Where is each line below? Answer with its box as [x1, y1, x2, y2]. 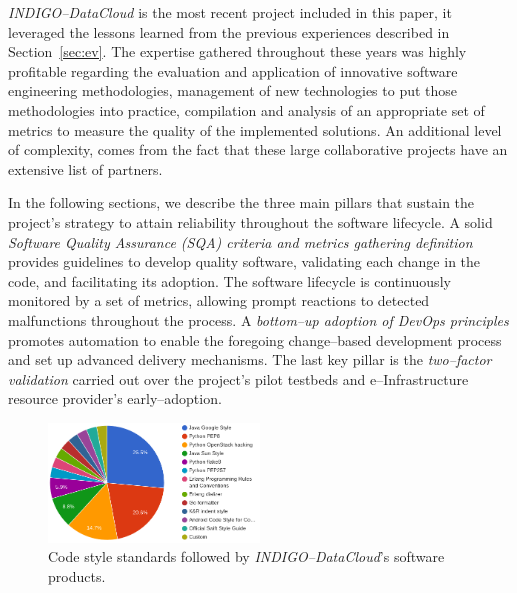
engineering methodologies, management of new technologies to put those [8, 80, 458, 101]
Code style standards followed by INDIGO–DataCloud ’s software [48, 546, 445, 567]
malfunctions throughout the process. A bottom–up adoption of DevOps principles [8, 309, 509, 330]
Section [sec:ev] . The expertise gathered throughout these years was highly [8, 41, 467, 62]
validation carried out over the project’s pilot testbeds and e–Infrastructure [8, 368, 469, 389]
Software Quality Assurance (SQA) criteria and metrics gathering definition [8, 231, 473, 252]
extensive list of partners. [8, 158, 163, 179]
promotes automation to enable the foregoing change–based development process [8, 329, 502, 350]
